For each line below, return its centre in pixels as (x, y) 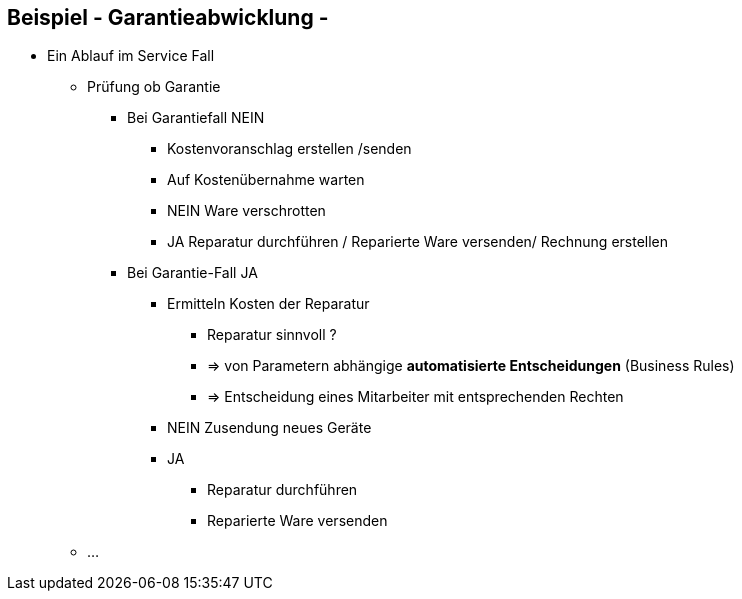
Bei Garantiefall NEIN (196, 118)
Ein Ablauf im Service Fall (131, 56)
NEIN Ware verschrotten (246, 211)
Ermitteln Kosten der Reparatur (268, 304)
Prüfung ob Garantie (154, 87)
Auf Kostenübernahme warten (266, 180)
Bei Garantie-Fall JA (192, 273)
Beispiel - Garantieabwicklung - (168, 17)
